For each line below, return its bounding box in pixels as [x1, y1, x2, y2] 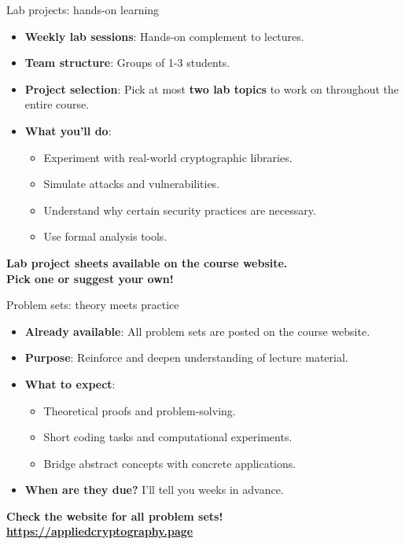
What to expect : [24, 375, 116, 392]
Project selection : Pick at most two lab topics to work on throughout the [24, 80, 399, 97]
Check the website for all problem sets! [6, 507, 223, 524]
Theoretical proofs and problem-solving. [43, 402, 236, 418]
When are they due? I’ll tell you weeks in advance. [24, 481, 284, 498]
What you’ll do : [24, 122, 112, 138]
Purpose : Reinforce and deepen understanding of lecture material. [24, 349, 348, 366]
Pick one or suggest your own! [6, 270, 174, 286]
